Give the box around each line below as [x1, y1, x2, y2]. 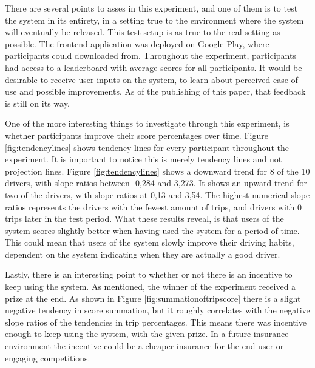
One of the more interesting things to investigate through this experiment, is [5, 117, 290, 130]
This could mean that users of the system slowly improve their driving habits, [5, 236, 294, 249]
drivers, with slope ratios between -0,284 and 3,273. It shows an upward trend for [5, 176, 308, 189]
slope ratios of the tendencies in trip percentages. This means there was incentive [5, 315, 307, 328]
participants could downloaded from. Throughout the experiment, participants [5, 49, 296, 62]
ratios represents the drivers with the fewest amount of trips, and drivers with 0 [5, 200, 302, 213]
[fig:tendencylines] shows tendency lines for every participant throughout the [5, 141, 289, 153]
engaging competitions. [5, 351, 90, 364]
